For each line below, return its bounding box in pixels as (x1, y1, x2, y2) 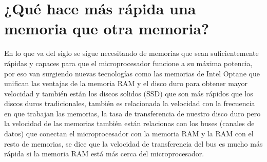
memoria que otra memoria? (4, 18, 209, 39)
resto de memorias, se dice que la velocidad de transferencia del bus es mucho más (4, 138, 263, 149)
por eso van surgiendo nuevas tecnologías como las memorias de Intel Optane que (4, 68, 260, 78)
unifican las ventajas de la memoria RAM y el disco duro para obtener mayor (4, 78, 247, 89)
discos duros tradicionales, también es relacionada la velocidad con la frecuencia (4, 98, 255, 109)
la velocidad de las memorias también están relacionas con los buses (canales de (4, 118, 255, 129)
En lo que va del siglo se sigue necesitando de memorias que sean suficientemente (4, 48, 259, 58)
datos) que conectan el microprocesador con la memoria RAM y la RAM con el (4, 128, 254, 139)
